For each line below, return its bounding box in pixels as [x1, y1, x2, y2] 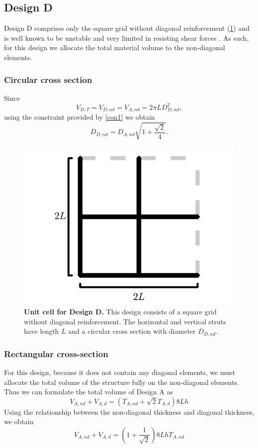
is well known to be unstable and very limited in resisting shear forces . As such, [4, 32, 249, 43]
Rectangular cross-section [4, 347, 108, 360]
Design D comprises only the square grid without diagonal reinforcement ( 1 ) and [4, 23, 250, 33]
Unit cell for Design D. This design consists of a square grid [24, 306, 217, 317]
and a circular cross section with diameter [68, 326, 196, 336]
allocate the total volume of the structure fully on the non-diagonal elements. [4, 376, 239, 387]
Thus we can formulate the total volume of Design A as [4, 386, 173, 397]
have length [24, 326, 59, 336]
